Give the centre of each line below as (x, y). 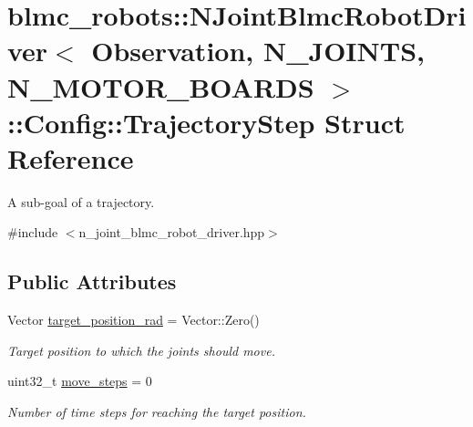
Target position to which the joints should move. (141, 350)
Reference (71, 157)
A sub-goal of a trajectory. (81, 201)
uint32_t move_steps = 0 (80, 381)
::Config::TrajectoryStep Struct (206, 122)
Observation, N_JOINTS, (258, 51)
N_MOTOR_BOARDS (161, 86)
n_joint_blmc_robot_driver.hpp (172, 232)
